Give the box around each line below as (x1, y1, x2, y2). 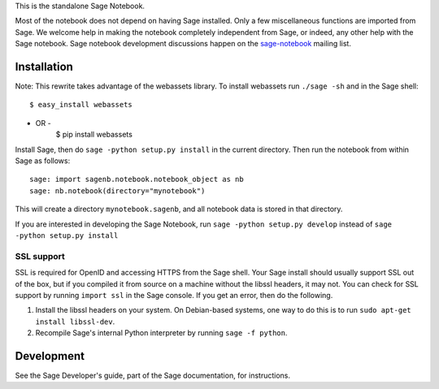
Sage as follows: (15, 156, 71, 166)
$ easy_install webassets (29, 100, 133, 110)
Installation (15, 59, 73, 73)
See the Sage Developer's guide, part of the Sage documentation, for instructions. (15, 370, 291, 380)
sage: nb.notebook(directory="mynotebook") (29, 186, 206, 195)
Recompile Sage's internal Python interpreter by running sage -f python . (35, 328, 288, 338)
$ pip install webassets (55, 130, 133, 140)
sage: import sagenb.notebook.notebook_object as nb (29, 175, 244, 184)
